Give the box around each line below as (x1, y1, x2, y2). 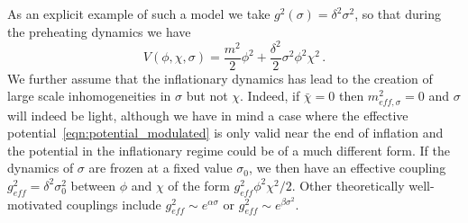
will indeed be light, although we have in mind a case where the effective (7, 105, 408, 124)
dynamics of (7, 158, 74, 177)
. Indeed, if (240, 86, 300, 105)
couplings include (66, 194, 161, 213)
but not (186, 86, 228, 105)
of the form (168, 175, 230, 194)
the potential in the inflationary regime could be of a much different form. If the (7, 140, 450, 159)
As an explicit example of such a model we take (7, 4, 271, 22)
